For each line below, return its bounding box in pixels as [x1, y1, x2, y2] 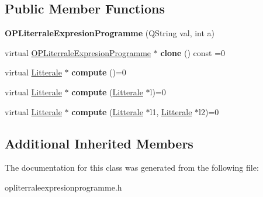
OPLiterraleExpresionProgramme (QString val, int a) [5, 27, 215, 39]
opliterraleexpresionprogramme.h [5, 181, 122, 193]
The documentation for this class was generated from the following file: [5, 161, 259, 174]
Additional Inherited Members [5, 134, 193, 152]
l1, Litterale [150, 105, 192, 117]
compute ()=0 [71, 66, 126, 78]
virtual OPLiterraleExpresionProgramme [5, 46, 151, 58]
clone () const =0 [160, 46, 226, 58]
